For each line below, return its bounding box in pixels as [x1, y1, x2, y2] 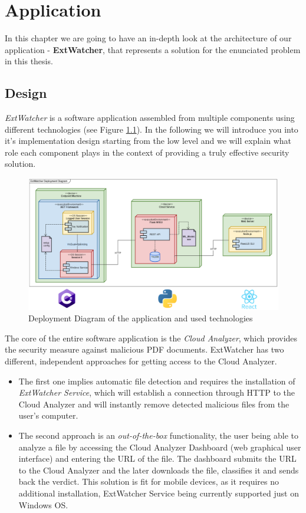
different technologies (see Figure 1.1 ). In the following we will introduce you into [5, 123, 298, 135]
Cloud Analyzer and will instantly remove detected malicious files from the [18, 397, 289, 410]
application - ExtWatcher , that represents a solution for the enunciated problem [5, 43, 301, 55]
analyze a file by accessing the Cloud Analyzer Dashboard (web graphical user [18, 440, 301, 453]
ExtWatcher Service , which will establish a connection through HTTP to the [18, 386, 295, 399]
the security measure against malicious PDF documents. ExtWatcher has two [5, 343, 284, 356]
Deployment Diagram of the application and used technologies [28, 312, 253, 324]
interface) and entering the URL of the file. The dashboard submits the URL [18, 452, 297, 465]
